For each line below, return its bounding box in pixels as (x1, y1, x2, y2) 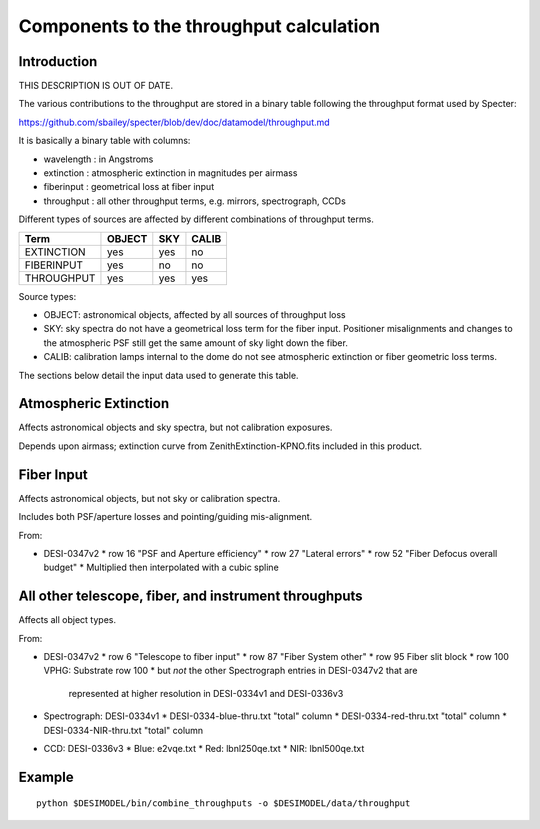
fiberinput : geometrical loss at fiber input (43, 181, 215, 193)
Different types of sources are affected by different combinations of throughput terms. (18, 213, 374, 225)
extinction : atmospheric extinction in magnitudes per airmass (43, 167, 298, 179)
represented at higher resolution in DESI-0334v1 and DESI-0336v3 (68, 687, 344, 699)
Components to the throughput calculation (18, 15, 380, 37)
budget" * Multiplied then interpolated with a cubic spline (43, 561, 279, 574)
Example (18, 768, 74, 785)
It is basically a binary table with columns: (18, 135, 191, 147)
